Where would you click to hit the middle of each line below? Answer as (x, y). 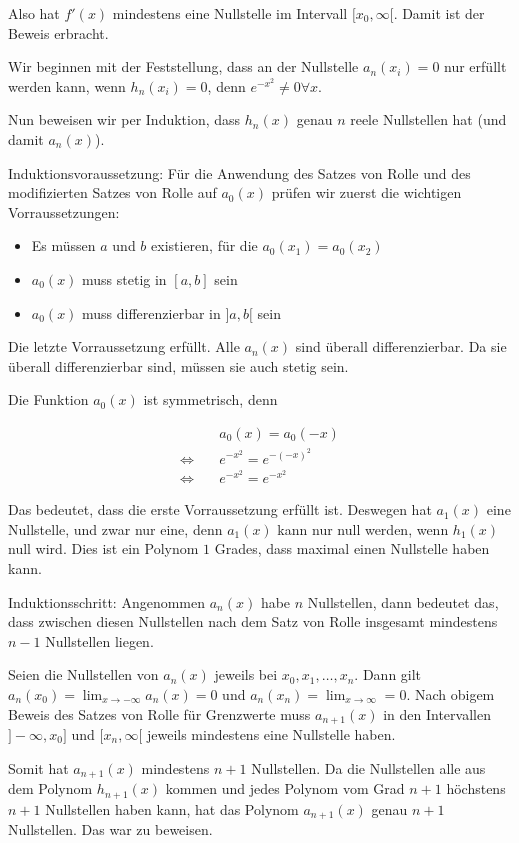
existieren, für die (204, 245)
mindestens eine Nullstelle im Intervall (230, 13)
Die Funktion (48, 399)
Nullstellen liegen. (99, 640)
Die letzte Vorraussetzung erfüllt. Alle (124, 346)
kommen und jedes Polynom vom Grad (285, 788)
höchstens (476, 788)
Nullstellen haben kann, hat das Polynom (172, 808)
